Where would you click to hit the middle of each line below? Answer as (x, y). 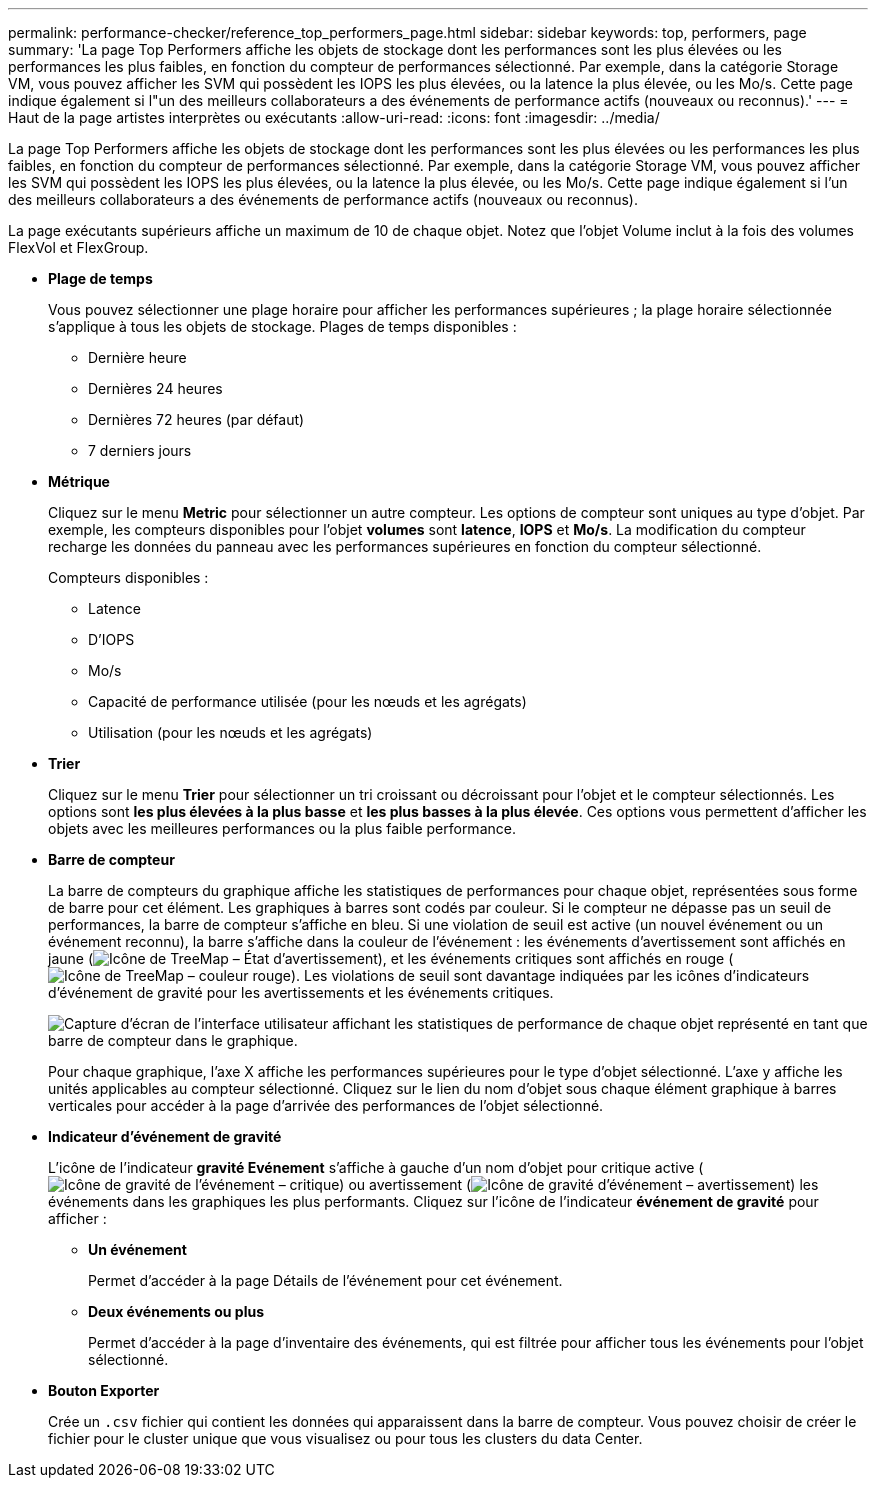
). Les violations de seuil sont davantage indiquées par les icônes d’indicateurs (550, 975)
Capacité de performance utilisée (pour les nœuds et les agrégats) (307, 701)
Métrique (79, 481)
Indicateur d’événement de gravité (165, 1136)
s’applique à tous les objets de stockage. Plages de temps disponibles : (282, 326)
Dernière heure (137, 357)
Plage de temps (100, 278)
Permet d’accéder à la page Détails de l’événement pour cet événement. (325, 1280)
